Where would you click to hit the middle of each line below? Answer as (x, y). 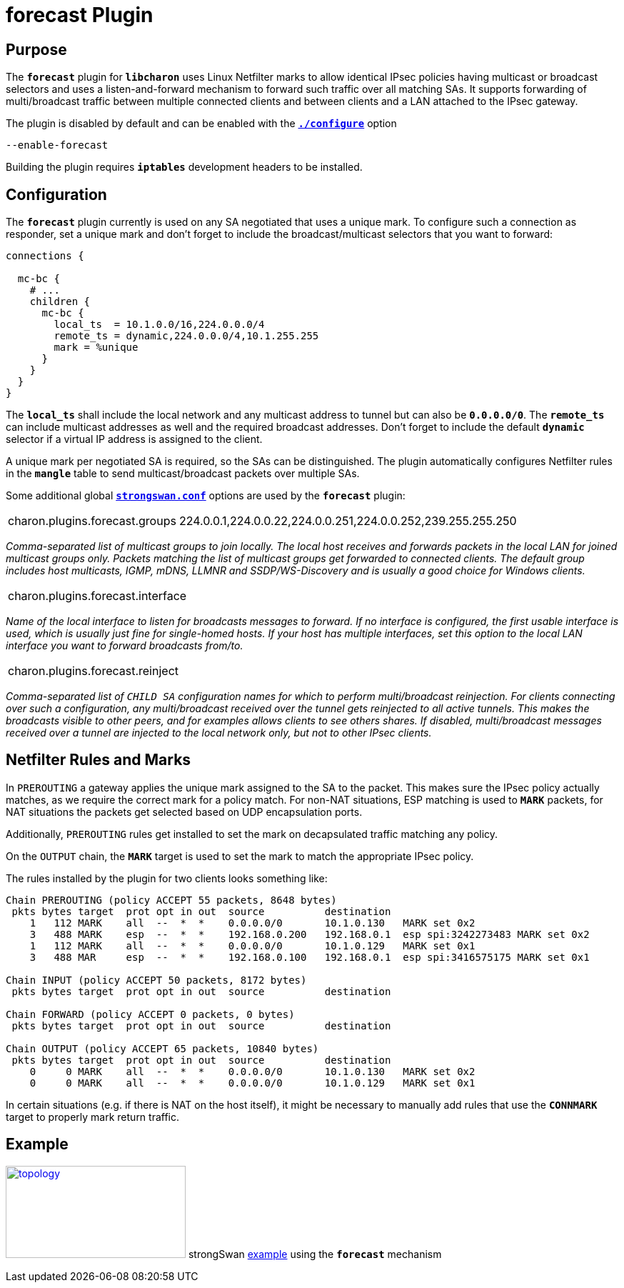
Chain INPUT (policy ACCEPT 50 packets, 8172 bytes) (156, 980)
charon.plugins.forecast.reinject (94, 671)
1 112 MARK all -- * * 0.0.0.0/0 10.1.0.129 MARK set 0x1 (252, 945)
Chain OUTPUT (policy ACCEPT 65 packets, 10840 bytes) (162, 1048)
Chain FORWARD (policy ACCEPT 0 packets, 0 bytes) (150, 1014)
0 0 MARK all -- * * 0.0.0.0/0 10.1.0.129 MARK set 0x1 (252, 1083)
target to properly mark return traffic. (93, 1117)
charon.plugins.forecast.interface (97, 596)
